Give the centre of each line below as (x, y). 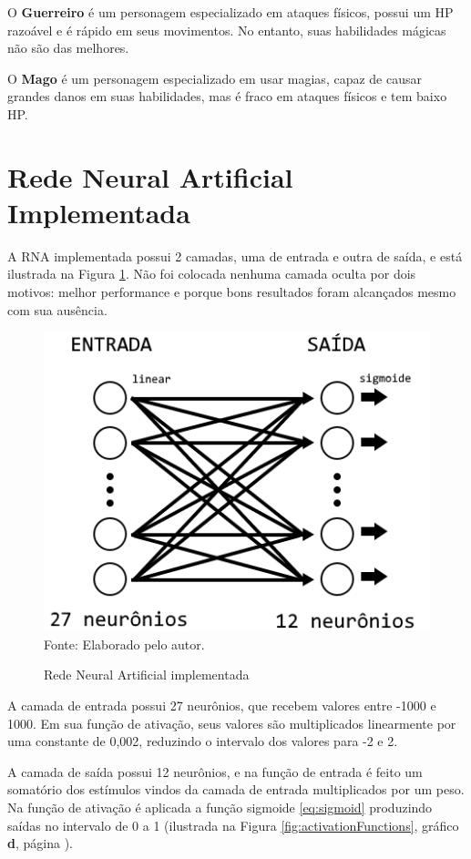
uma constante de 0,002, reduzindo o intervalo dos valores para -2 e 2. (203, 741)
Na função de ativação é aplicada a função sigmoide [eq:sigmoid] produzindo (220, 807)
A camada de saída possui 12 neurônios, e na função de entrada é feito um (215, 771)
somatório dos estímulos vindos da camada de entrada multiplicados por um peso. (236, 789)
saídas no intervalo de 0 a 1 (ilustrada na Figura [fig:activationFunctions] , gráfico (233, 825)
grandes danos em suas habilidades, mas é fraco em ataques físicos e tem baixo (227, 96)
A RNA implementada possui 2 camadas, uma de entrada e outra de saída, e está (235, 256)
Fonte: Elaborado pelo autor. (124, 644)
